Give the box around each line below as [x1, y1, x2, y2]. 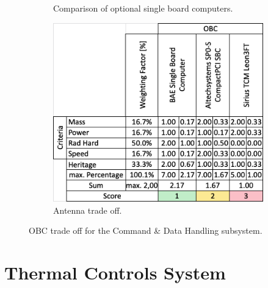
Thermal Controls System [4, 259, 226, 284]
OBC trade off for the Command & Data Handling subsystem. [29, 224, 263, 237]
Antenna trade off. [53, 203, 122, 216]
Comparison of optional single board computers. [53, 2, 233, 14]
